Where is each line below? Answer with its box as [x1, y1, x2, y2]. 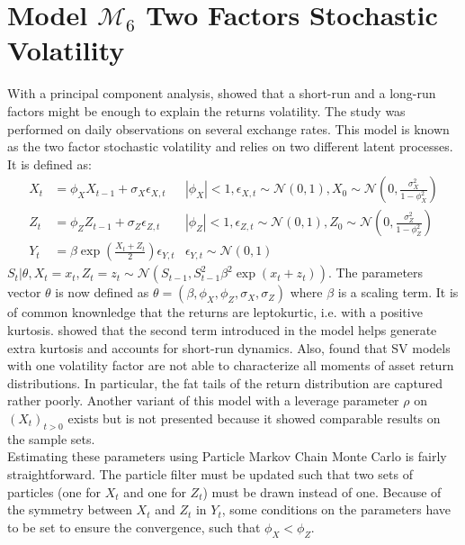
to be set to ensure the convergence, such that [7, 517, 261, 536]
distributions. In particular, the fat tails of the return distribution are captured [7, 373, 443, 392]
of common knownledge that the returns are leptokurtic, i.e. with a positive [7, 303, 423, 322]
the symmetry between [7, 500, 132, 519]
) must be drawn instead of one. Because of [202, 482, 442, 501]
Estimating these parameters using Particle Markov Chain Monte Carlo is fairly [7, 447, 447, 466]
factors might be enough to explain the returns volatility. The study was [7, 101, 406, 120]
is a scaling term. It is [337, 283, 459, 302]
